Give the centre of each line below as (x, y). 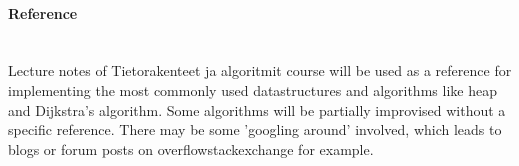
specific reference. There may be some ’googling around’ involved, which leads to (255, 129)
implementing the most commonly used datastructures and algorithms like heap (252, 89)
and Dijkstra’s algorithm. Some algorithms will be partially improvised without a (257, 109)
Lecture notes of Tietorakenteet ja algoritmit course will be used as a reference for (260, 70)
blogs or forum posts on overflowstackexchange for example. (191, 148)
